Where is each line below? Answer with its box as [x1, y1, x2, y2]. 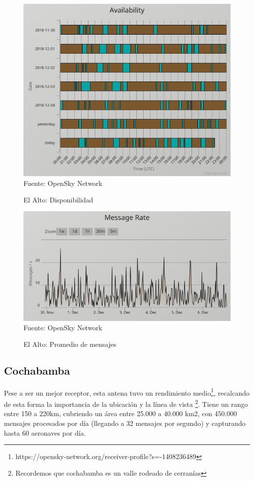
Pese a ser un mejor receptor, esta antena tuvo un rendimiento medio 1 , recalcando [4, 386, 250, 398]
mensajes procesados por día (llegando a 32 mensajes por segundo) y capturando [4, 418, 246, 428]
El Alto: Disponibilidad [23, 194, 93, 204]
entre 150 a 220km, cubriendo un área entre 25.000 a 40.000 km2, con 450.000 [4, 408, 237, 419]
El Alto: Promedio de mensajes [23, 339, 116, 349]
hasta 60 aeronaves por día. [4, 427, 86, 438]
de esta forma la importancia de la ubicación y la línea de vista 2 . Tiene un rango [4, 398, 248, 409]
